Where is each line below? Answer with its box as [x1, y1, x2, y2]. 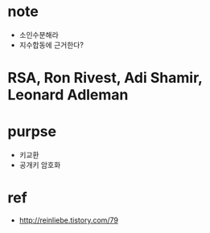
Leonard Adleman [7, 86, 129, 104]
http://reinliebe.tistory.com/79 [19, 215, 118, 225]
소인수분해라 [19, 30, 60, 39]
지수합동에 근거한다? [19, 39, 84, 50]
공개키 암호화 [19, 160, 61, 170]
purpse [7, 123, 57, 141]
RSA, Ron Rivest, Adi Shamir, [7, 69, 203, 87]
